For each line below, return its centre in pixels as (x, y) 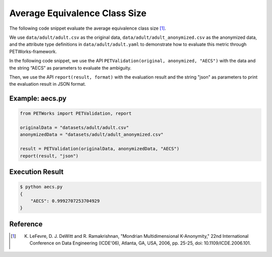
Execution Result (37, 172)
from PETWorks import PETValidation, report (76, 114)
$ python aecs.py (41, 187)
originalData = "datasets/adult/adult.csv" (75, 128)
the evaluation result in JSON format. (48, 84)
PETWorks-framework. (33, 51)
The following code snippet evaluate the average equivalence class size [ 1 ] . (88, 28)
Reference (26, 224)
